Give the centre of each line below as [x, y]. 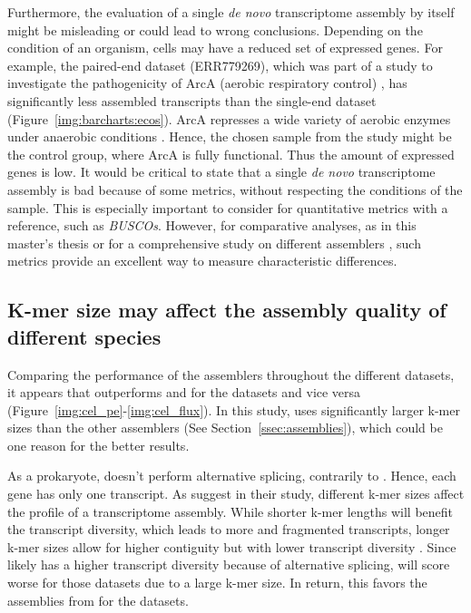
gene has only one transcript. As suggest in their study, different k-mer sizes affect [236, 494]
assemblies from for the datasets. [98, 600]
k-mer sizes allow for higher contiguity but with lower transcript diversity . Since [232, 546]
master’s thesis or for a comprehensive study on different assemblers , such [214, 243]
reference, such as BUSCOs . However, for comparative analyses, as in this [212, 225]
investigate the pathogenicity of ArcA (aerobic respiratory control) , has [207, 83]
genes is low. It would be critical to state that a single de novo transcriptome [221, 172]
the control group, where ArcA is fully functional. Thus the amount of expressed [231, 154]
